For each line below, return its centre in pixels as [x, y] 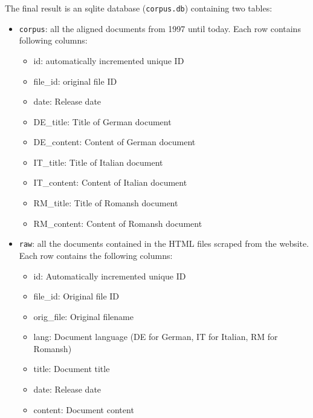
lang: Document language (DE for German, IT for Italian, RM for [156, 337]
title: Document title [72, 369]
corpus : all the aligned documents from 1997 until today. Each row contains [160, 28]
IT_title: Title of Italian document [98, 162]
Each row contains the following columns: [96, 255]
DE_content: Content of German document [115, 142]
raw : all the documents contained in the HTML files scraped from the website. [164, 243]
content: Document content [84, 409]
